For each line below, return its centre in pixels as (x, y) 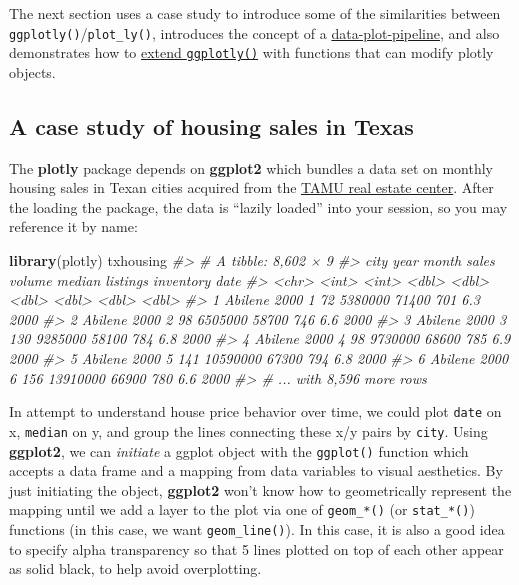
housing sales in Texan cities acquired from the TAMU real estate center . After (251, 187)
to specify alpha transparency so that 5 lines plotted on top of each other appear (256, 548)
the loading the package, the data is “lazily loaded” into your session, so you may (258, 206)
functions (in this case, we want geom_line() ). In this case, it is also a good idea (257, 529)
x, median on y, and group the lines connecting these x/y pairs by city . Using (248, 430)
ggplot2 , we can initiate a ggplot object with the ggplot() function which (239, 450)
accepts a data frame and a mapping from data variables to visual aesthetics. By (256, 470)
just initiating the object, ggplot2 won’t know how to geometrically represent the (260, 489)
